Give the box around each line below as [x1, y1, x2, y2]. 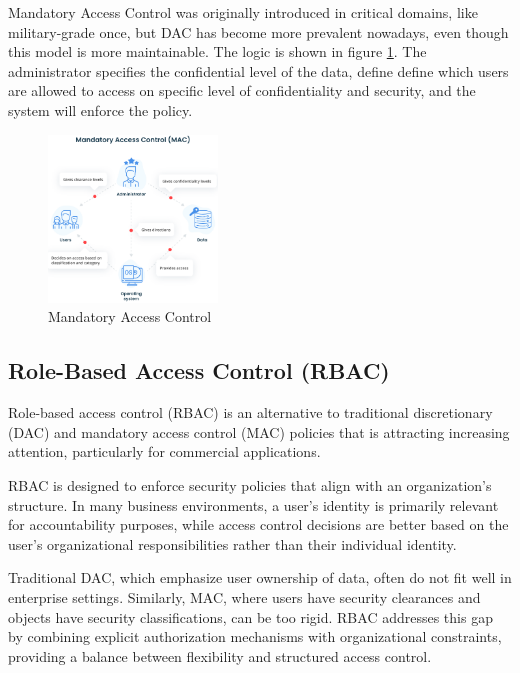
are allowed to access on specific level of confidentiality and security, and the [8, 80, 476, 101]
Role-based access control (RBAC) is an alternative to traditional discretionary [8, 402, 493, 423]
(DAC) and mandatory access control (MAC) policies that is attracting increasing [8, 421, 510, 442]
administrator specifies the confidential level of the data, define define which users [8, 60, 509, 81]
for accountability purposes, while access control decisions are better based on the [8, 514, 509, 535]
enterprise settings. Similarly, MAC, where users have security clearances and [8, 586, 481, 607]
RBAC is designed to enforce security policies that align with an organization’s [8, 475, 492, 496]
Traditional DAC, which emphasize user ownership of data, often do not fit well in [8, 567, 512, 588]
